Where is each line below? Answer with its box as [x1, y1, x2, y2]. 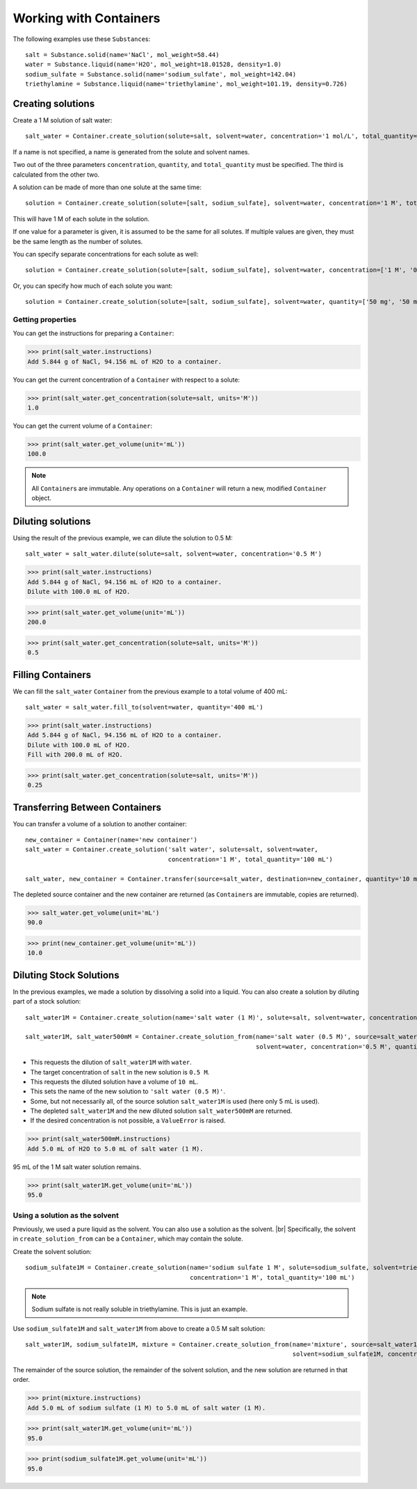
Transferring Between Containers [13, 801, 162, 813]
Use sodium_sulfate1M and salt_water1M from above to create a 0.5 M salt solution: [13, 1324, 265, 1333]
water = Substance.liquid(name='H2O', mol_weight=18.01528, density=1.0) [25, 61, 282, 69]
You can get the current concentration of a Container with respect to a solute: [13, 376, 240, 384]
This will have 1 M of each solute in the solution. [13, 214, 150, 223]
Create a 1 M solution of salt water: [13, 116, 113, 124]
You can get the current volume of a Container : [13, 421, 153, 430]
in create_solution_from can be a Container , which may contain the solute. [13, 1234, 243, 1243]
